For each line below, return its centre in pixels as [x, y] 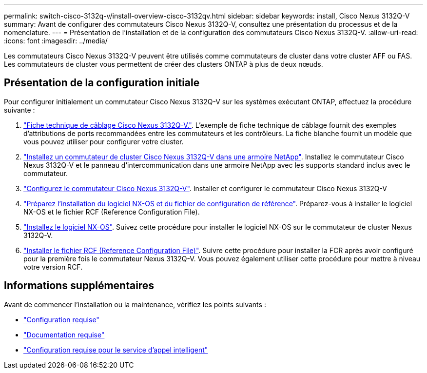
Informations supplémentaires [79, 286]
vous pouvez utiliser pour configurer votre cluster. [104, 141]
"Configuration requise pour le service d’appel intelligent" [116, 350]
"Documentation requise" [64, 334]
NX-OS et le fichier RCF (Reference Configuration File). [112, 212]
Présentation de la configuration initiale [102, 83]
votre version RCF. [53, 267]
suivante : [19, 110]
